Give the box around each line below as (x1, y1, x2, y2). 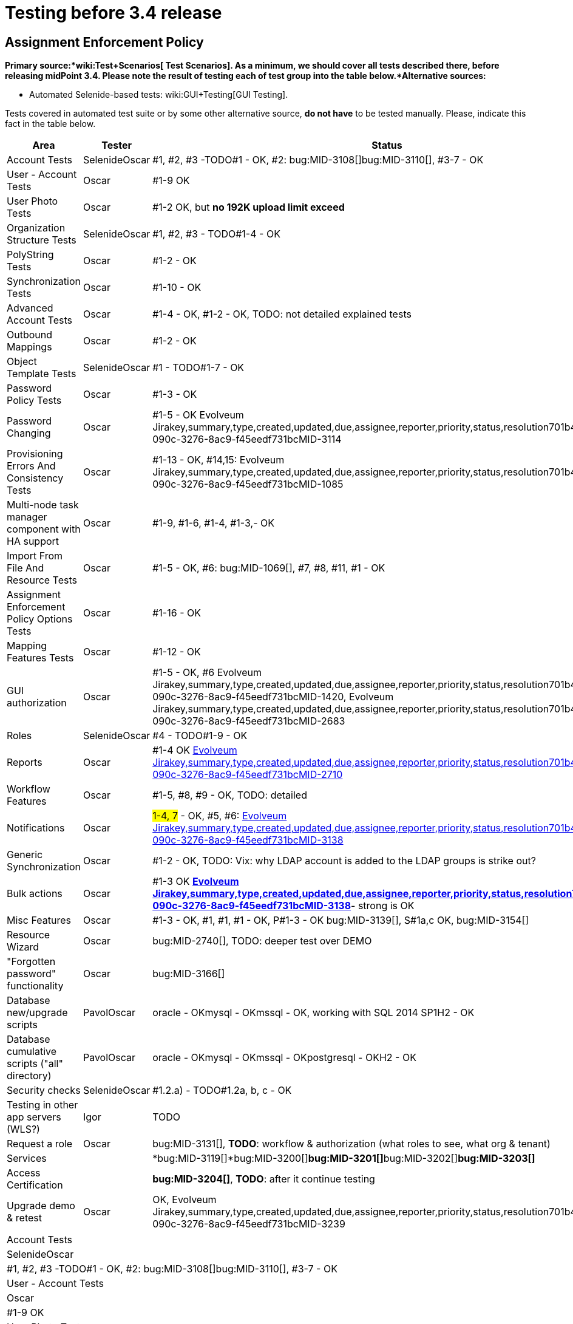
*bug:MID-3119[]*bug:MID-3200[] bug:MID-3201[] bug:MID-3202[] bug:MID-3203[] (152, 1152, 535, 1165)
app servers (7, 1111, 61, 1124)
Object (7, 355, 37, 368)
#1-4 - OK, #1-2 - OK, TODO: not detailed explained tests (152, 308, 412, 321)
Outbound (7, 329, 53, 341)
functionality (7, 980, 64, 992)
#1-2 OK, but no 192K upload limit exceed (152, 201, 345, 214)
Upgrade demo (7, 1199, 75, 1212)
